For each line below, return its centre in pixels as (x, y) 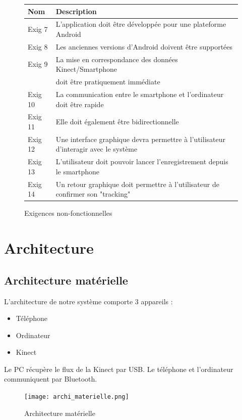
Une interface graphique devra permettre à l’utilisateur (140, 139)
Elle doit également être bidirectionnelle (117, 122)
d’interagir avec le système (97, 149)
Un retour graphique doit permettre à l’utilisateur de (137, 184)
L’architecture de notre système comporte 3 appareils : (88, 301)
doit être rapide (80, 104)
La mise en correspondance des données (117, 59)
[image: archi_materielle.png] (77, 397)
